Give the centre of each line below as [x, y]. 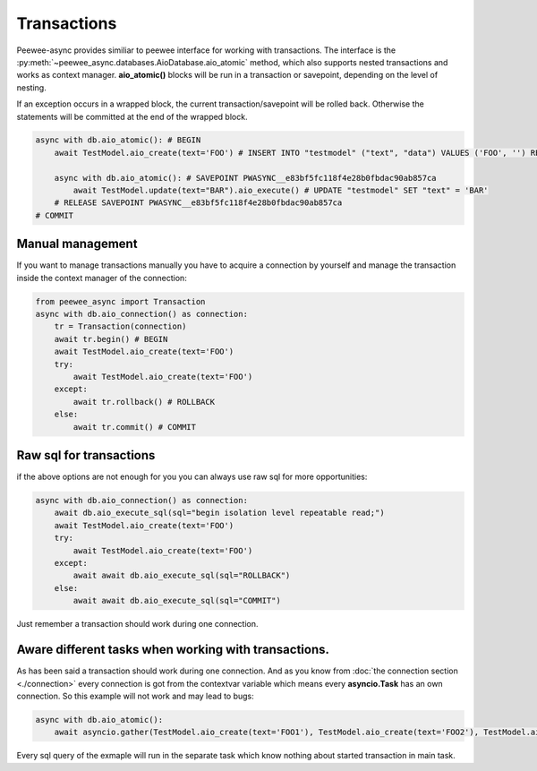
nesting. [31, 87]
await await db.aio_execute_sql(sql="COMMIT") [177, 601]
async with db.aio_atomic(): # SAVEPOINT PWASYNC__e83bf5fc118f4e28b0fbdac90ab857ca [246, 178]
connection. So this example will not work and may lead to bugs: [135, 696]
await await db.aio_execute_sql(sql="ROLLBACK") [182, 576]
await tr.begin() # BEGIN [111, 339]
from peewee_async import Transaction [120, 301]
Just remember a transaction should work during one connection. [137, 624]
